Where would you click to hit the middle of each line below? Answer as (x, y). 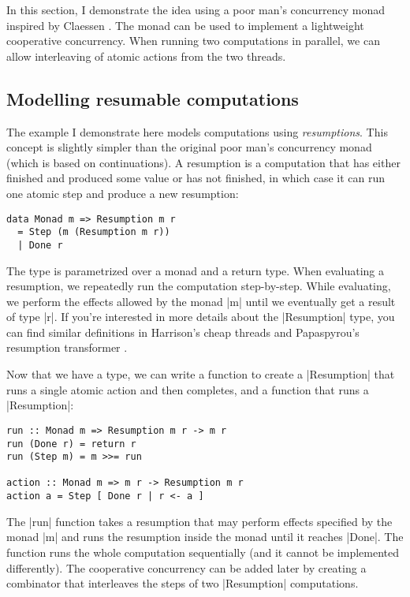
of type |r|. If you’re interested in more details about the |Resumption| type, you (201, 317)
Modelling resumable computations (153, 98)
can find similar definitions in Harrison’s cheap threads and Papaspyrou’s (183, 332)
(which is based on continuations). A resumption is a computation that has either (203, 162)
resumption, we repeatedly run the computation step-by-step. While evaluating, (199, 286)
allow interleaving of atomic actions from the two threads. (146, 56)
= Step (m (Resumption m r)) (94, 232)
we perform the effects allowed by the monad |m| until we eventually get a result (201, 301)
